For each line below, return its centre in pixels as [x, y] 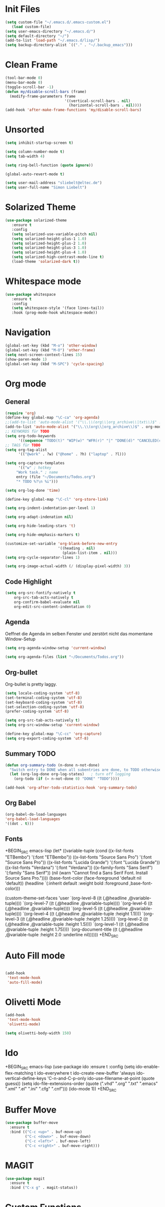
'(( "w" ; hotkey [35, 468]
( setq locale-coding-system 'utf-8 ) [42, 693]
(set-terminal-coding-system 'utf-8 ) [44, 698]
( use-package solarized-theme [36, 221]
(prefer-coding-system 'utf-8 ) [37, 712]
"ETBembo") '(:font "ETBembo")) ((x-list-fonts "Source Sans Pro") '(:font [79, 857]
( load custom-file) [31, 27]
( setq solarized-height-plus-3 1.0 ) [49, 248]
